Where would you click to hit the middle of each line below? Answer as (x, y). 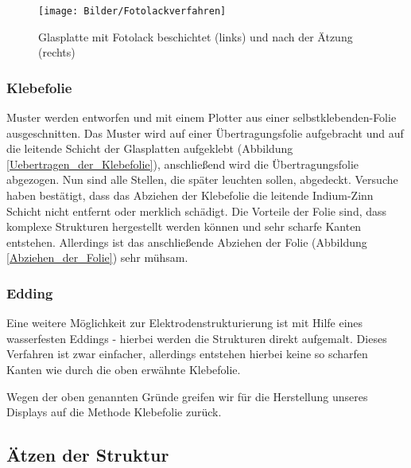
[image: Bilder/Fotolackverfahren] (132, 11)
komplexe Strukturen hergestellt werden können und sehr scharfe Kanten (184, 226)
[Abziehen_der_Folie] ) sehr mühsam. (97, 257)
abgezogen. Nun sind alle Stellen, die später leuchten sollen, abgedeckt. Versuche (202, 179)
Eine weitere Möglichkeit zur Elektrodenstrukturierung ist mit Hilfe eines (185, 323)
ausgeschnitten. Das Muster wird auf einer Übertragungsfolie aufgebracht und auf (205, 133)
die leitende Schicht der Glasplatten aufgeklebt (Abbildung (150, 148)
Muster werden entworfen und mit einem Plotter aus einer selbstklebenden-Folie (202, 117)
